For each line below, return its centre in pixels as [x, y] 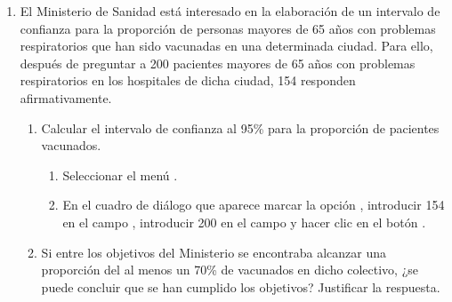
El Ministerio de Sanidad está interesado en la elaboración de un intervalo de [230, 11]
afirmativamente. [66, 97]
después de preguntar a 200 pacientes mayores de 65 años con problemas [218, 63]
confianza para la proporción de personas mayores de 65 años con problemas [228, 28]
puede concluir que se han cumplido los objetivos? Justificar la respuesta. [241, 286]
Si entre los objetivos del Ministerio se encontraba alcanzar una [214, 252]
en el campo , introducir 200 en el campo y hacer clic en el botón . [244, 222]
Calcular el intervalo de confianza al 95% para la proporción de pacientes [240, 127]
